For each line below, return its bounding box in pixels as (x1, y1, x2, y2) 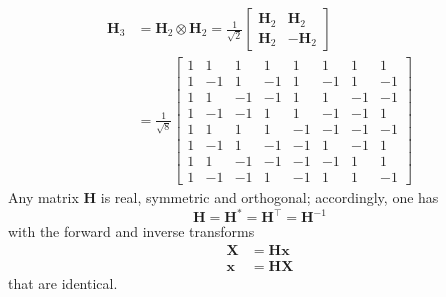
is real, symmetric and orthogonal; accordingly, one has (100, 187, 439, 208)
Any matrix (8, 187, 79, 208)
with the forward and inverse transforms (8, 221, 255, 242)
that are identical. (8, 273, 118, 294)
